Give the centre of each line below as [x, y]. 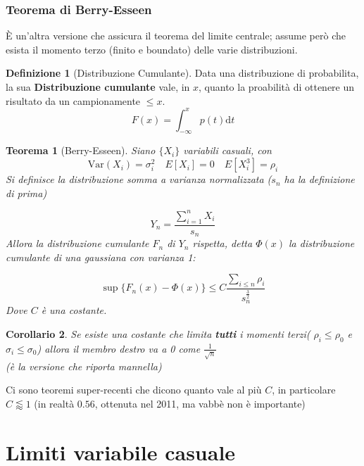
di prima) [26, 193]
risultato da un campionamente [73, 100]
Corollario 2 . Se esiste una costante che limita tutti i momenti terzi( [158, 333]
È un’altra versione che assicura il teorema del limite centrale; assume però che [176, 36]
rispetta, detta [222, 243]
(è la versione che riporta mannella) [84, 366]
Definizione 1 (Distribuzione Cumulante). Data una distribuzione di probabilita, [182, 73]
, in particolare [304, 390]
